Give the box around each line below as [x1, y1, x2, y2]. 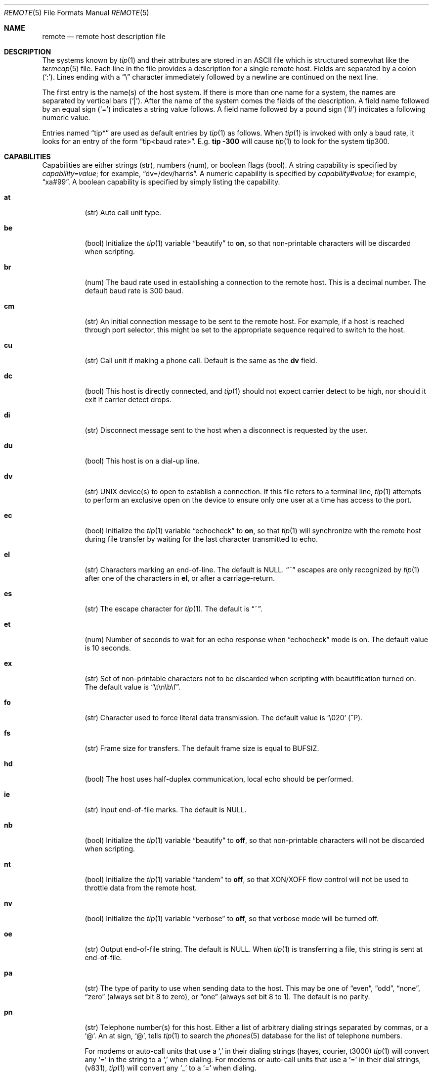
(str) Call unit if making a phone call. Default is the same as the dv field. [85, 356, 317, 365]
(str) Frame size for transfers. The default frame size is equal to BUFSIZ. [85, 744, 319, 752]
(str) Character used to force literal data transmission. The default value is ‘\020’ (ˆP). [85, 713, 363, 722]
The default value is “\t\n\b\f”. [85, 683, 180, 691]
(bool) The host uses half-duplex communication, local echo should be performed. [85, 775, 353, 783]
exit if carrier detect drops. [85, 395, 172, 404]
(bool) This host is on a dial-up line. [85, 457, 200, 465]
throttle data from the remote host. [85, 884, 197, 892]
